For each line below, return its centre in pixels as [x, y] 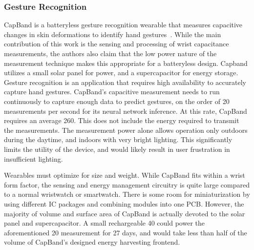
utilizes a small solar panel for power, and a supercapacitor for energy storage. [121, 73]
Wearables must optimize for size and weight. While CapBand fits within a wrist [125, 175]
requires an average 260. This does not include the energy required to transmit [122, 120]
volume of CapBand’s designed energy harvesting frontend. [92, 242]
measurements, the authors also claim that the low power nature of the [110, 53]
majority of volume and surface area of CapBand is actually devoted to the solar [125, 213]
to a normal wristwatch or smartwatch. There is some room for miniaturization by [127, 194]
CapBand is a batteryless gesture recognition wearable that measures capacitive [123, 25]
